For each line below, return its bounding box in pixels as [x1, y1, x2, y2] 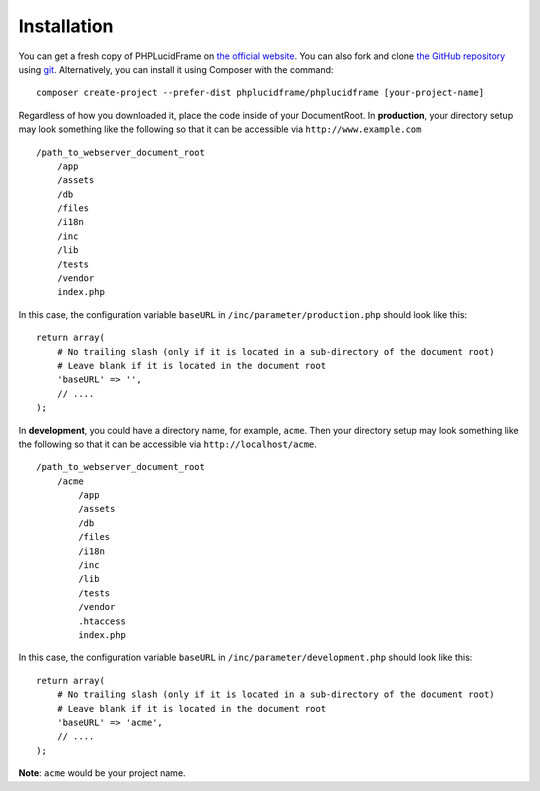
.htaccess [78, 615, 127, 627]
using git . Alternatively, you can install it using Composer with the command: [18, 63, 334, 75]
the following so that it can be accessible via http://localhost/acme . [18, 438, 317, 450]
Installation [18, 15, 114, 37]
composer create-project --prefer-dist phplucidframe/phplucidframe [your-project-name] [36, 87, 485, 99]
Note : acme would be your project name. [18, 767, 186, 779]
